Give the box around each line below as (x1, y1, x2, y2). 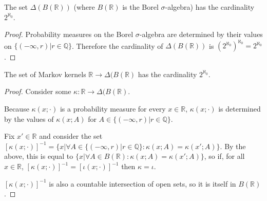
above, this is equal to (4, 151, 73, 161)
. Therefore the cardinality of (72, 40, 163, 51)
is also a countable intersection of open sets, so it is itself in (49, 178, 236, 189)
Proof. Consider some (4, 86, 71, 97)
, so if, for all (204, 151, 245, 161)
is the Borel (122, 2, 159, 12)
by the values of (4, 113, 54, 124)
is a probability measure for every (60, 103, 166, 114)
